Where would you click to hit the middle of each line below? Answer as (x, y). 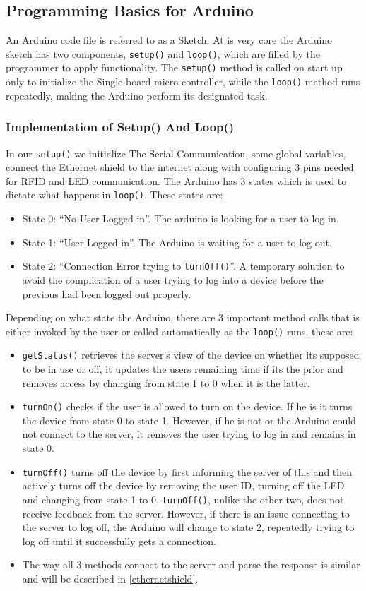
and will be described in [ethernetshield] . (110, 578)
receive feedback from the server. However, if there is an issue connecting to (186, 513)
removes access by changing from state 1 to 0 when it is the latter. (166, 382)
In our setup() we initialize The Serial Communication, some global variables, (176, 153)
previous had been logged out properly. (107, 293)
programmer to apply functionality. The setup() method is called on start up (174, 67)
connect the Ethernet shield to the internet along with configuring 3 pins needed (180, 167)
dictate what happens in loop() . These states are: (114, 195)
